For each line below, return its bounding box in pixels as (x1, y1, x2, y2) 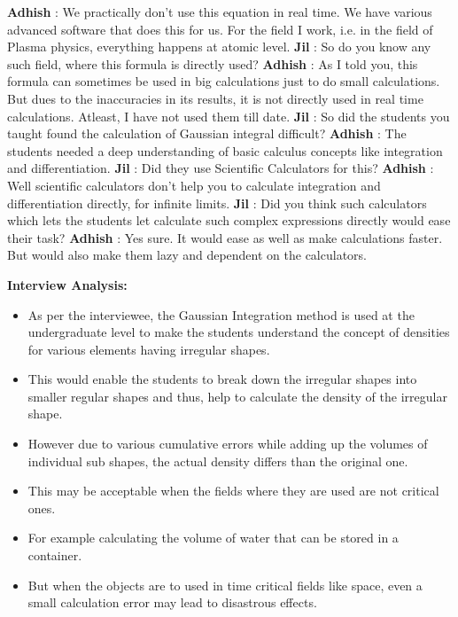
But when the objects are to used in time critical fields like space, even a (27, 575, 423, 594)
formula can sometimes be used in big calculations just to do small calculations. (7, 72, 440, 90)
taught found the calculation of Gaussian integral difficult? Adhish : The (7, 124, 407, 143)
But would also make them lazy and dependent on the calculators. (7, 246, 367, 264)
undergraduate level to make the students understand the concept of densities (27, 323, 450, 341)
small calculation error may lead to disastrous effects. (27, 593, 317, 612)
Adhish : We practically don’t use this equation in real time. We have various (7, 3, 432, 20)
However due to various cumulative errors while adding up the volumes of (27, 434, 428, 453)
